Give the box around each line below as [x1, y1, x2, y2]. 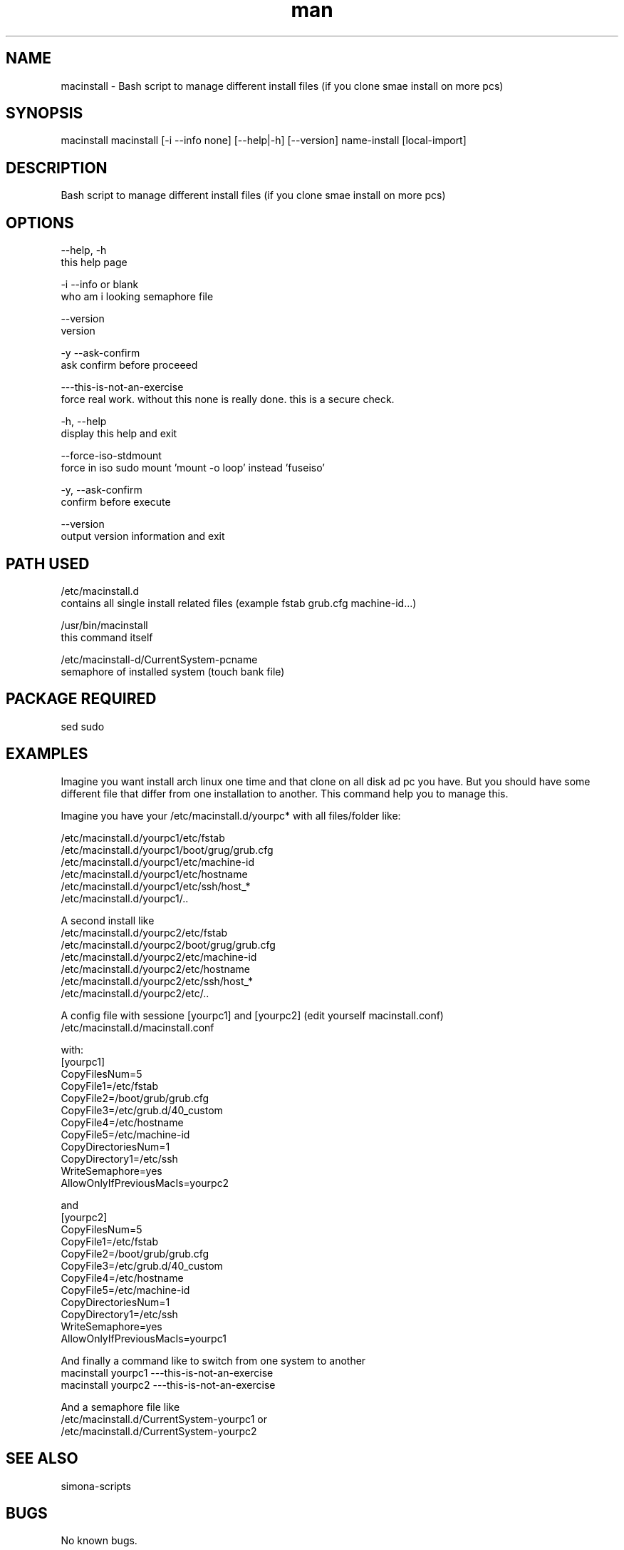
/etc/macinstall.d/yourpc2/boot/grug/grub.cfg [61, 938, 276, 951]
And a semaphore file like [61, 1400, 180, 1413]
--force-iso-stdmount [61, 449, 162, 462]
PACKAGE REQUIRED [6, 690, 157, 708]
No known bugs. [61, 1534, 137, 1547]
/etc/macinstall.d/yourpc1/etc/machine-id [61, 855, 255, 868]
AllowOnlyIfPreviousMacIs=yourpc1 [61, 1332, 227, 1345]
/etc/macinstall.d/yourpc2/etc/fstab [61, 926, 228, 939]
